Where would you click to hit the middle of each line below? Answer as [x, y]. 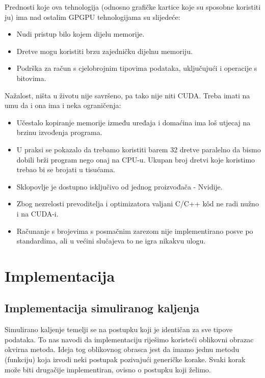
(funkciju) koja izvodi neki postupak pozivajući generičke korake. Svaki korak [125, 359]
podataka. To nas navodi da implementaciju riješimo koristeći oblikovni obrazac [129, 339]
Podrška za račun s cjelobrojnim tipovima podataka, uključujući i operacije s [137, 68]
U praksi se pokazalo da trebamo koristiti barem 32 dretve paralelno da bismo [139, 149]
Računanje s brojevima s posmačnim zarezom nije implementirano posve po [135, 231]
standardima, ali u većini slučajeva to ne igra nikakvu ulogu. [111, 241]
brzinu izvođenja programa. [59, 132]
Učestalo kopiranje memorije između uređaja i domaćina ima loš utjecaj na [134, 122]
